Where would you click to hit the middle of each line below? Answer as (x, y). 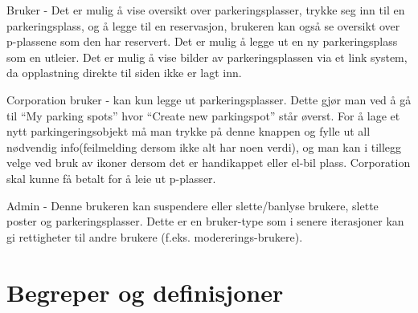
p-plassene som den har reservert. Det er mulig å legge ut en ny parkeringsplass (202, 41)
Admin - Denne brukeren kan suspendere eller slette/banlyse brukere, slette (193, 205)
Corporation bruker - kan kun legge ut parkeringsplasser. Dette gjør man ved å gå (209, 99)
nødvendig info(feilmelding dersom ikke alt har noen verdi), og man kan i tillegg (204, 146)
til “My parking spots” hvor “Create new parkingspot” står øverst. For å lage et (203, 115)
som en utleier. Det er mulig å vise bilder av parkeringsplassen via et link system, (207, 57)
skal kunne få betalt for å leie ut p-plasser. (111, 178)
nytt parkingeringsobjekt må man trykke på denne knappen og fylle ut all (189, 131)
